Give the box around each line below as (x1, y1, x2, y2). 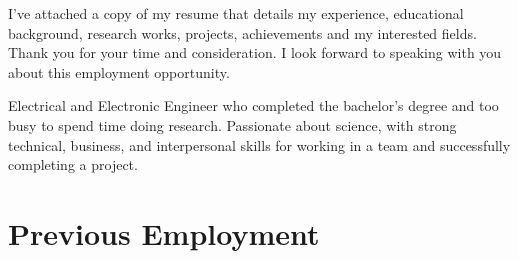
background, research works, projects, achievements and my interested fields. (8, 22, 477, 43)
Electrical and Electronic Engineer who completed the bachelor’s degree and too (8, 95, 499, 116)
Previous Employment (8, 212, 320, 253)
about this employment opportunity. (8, 61, 230, 82)
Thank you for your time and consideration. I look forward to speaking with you (8, 42, 502, 63)
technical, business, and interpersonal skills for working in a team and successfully (8, 134, 511, 155)
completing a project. (8, 154, 138, 175)
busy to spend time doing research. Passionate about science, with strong (8, 114, 457, 135)
